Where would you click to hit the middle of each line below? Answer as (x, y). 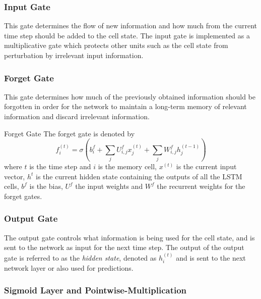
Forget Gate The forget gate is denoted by (70, 133)
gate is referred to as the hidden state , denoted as (80, 257)
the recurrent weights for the (201, 186)
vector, (15, 176)
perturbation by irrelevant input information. (74, 55)
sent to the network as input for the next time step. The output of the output (124, 247)
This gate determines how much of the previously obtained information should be (130, 96)
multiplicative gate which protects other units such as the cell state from (116, 45)
